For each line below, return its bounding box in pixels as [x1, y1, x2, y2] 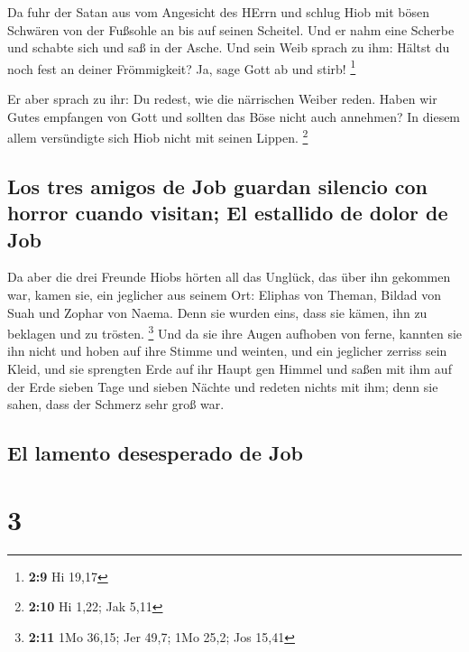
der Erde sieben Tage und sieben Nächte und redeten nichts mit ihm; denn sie [7, 377, 438, 396]
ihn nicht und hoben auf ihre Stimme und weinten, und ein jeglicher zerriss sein [7, 341, 447, 360]
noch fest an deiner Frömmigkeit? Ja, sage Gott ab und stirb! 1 [7, 56, 356, 78]
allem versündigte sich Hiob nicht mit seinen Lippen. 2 [7, 126, 308, 146]
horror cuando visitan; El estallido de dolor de [7, 199, 448, 227]
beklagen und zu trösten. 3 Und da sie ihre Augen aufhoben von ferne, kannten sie [7, 321, 463, 342]
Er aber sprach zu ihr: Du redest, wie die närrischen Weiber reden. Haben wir [7, 89, 437, 108]
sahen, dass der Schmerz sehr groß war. [7, 395, 225, 414]
